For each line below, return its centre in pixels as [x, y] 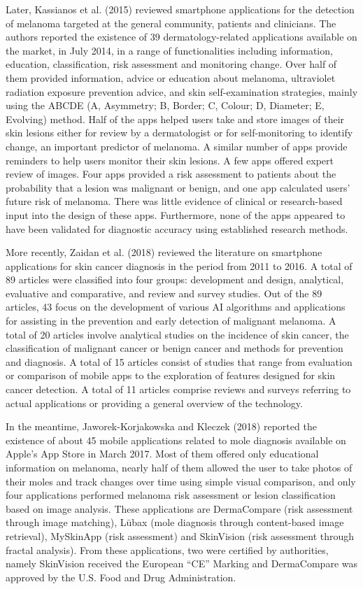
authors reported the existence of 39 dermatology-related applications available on [181, 37]
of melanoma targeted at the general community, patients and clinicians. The [171, 23]
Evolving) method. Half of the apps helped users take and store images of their [175, 119]
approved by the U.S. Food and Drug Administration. [121, 577]
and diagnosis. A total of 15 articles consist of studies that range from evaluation [179, 361]
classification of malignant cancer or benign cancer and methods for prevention [175, 348]
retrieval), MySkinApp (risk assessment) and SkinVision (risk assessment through [180, 535]
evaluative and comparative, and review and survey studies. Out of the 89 [164, 293]
